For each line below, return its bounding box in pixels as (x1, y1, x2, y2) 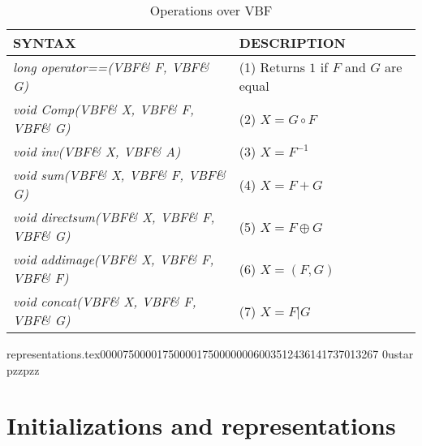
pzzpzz (6, 361, 40, 378)
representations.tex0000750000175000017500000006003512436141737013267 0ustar (6, 345, 414, 362)
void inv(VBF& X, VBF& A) (13, 142, 181, 161)
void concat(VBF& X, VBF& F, (13, 292, 196, 311)
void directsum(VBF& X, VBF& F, (13, 208, 215, 226)
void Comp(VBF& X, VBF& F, (13, 100, 194, 118)
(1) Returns (239, 58, 306, 76)
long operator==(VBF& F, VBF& (13, 58, 209, 76)
